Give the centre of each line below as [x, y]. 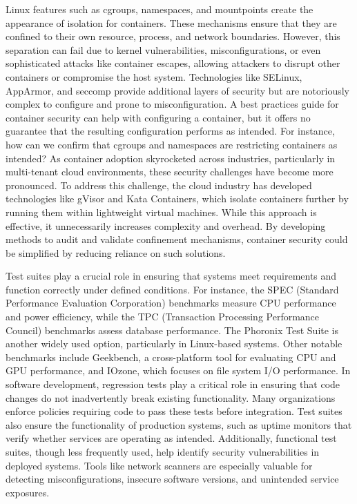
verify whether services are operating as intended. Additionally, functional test [171, 438]
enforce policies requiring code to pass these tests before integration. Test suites [174, 411]
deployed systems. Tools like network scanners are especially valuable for [159, 465]
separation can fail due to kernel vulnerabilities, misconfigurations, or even [163, 49]
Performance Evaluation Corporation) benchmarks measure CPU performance [171, 303]
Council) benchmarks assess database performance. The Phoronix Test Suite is [172, 330]
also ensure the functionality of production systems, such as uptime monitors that [179, 424]
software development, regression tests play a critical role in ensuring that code [173, 384]
